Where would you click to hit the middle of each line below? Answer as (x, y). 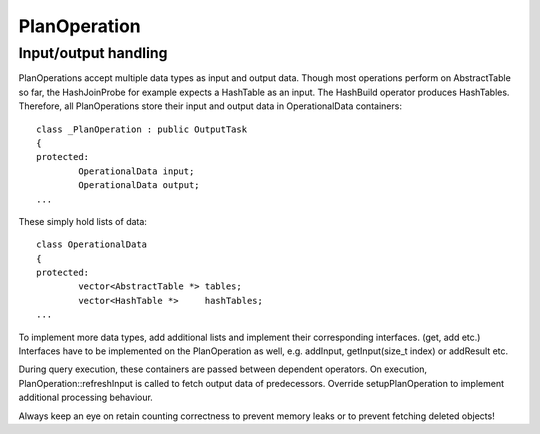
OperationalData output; (139, 185)
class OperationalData (92, 244)
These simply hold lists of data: (82, 221)
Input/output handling (93, 53)
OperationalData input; (136, 171)
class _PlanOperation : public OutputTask (142, 129)
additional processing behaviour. (86, 397)
